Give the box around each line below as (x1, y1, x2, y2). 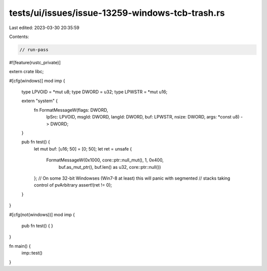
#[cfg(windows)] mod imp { (9, 77, 65, 83)
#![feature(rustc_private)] (9, 59, 61, 65)
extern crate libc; (9, 69, 44, 75)
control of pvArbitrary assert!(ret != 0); (34, 182, 112, 188)
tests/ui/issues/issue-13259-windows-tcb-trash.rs (9, 7, 225, 18)
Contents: (9, 34, 29, 39)
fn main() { (9, 243, 31, 249)
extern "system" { (21, 98, 58, 104)
